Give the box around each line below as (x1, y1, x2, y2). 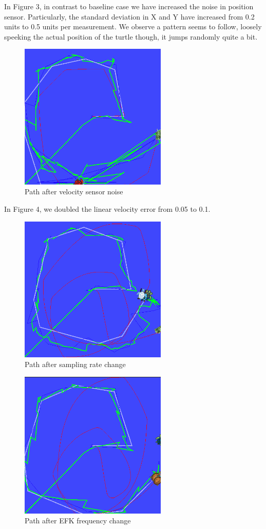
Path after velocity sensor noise (25, 186, 123, 197)
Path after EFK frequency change (25, 515, 131, 526)
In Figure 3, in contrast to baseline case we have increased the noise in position (4, 1, 254, 11)
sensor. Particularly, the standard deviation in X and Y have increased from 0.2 (4, 11, 255, 22)
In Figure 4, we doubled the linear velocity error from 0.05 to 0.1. (4, 204, 211, 214)
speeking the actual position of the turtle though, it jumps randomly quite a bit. (4, 31, 258, 42)
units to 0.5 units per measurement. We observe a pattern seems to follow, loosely (4, 21, 262, 32)
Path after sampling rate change (25, 359, 126, 370)
